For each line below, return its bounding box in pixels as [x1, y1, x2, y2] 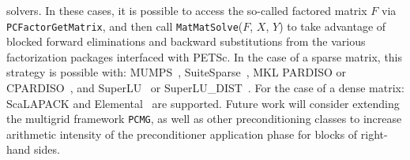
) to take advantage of [279, 17, 386, 34]
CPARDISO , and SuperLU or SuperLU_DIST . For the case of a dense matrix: [6, 80, 404, 96]
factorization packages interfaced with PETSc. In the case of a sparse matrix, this [6, 48, 403, 65]
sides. [34, 141, 60, 158]
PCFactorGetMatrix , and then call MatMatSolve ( [6, 17, 243, 34]
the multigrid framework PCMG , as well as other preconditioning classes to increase [6, 110, 402, 127]
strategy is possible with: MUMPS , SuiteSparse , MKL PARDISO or [6, 64, 347, 80]
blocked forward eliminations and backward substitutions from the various [6, 33, 366, 50]
